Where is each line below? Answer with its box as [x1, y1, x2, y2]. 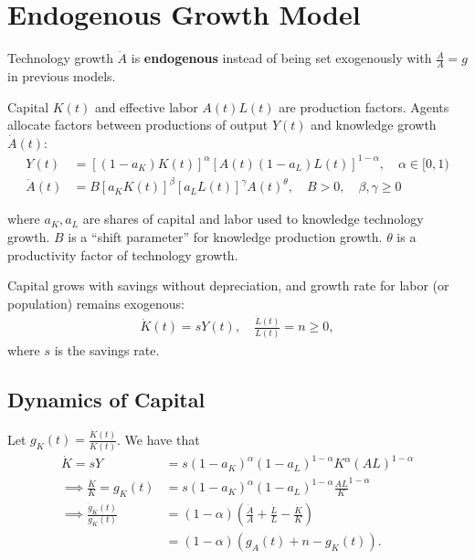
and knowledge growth [311, 115, 437, 134]
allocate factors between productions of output [7, 115, 269, 134]
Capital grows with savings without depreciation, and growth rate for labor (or [7, 276, 449, 295]
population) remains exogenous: [7, 293, 185, 312]
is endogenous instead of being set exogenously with [131, 48, 432, 68]
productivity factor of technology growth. [7, 245, 238, 264]
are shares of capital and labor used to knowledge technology [82, 209, 424, 228]
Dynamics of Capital [7, 385, 206, 413]
